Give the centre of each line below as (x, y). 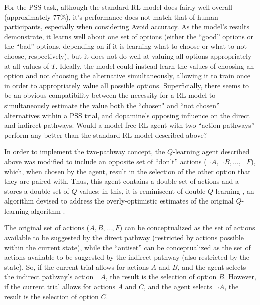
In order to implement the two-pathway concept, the (85, 151)
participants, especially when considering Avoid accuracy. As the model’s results (127, 26)
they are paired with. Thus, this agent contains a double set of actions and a (122, 181)
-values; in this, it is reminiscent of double (141, 191)
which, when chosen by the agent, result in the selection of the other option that (127, 171)
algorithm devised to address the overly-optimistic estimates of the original (119, 201)
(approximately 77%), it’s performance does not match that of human (111, 16)
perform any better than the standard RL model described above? (106, 134)
